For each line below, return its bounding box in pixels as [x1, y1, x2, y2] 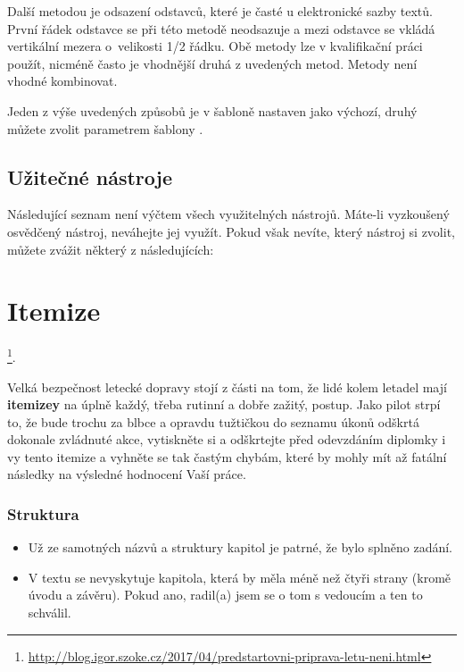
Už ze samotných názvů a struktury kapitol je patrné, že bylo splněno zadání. [28, 538, 452, 557]
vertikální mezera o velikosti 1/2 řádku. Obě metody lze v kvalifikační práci [7, 37, 423, 55]
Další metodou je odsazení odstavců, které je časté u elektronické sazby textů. [7, 2, 433, 20]
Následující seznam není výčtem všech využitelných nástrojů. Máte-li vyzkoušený [7, 205, 450, 223]
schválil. [28, 603, 71, 622]
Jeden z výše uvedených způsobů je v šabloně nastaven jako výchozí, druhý [7, 101, 418, 120]
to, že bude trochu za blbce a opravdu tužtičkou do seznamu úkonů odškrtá [7, 412, 419, 431]
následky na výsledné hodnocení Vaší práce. [7, 465, 246, 483]
